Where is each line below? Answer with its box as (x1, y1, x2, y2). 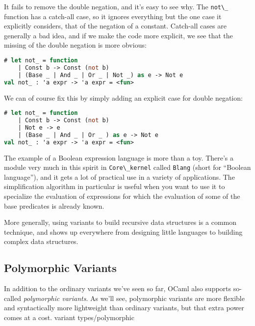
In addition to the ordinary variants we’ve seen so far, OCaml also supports (4, 283, 231, 294)
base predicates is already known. (4, 200, 104, 211)
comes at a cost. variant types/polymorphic (4, 312, 134, 322)
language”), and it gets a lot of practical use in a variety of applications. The (4, 171, 235, 182)
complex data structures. (4, 236, 78, 246)
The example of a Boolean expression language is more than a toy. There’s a (4, 152, 234, 163)
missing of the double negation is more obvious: (4, 40, 147, 50)
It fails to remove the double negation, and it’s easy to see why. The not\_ (4, 1, 229, 11)
